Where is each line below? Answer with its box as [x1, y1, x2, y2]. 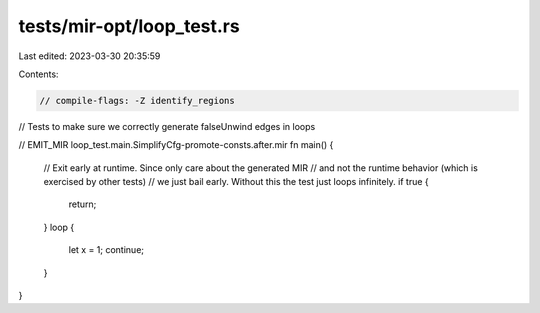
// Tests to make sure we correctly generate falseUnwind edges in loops [18, 120, 316, 132]
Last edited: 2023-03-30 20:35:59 [18, 50, 161, 62]
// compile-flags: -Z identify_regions [39, 95, 235, 106]
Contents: [18, 68, 59, 80]
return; [68, 198, 97, 210]
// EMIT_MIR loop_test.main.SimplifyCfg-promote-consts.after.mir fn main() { [18, 139, 334, 151]
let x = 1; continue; [68, 244, 145, 256]
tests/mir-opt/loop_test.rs [18, 15, 240, 37]
